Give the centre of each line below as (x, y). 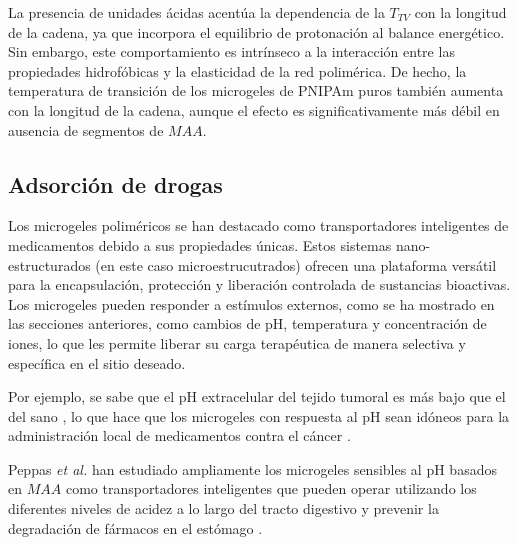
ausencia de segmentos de (86, 129)
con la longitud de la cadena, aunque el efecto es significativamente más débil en (254, 109)
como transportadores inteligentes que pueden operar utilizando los (271, 488)
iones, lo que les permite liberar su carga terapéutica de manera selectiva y (237, 342)
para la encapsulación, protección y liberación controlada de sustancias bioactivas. (259, 284)
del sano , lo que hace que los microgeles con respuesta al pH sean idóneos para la (259, 415)
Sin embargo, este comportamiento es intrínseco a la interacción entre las (231, 51)
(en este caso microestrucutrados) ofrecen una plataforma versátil (296, 264)
